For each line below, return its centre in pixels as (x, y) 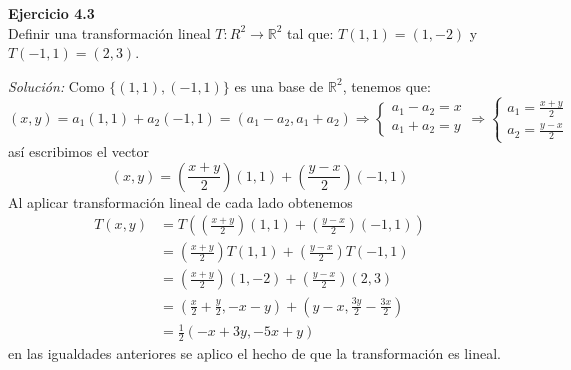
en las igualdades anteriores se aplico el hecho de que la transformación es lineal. (254, 352)
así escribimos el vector (79, 151)
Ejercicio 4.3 (51, 13)
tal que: (310, 32)
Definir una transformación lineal (109, 32)
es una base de (279, 85)
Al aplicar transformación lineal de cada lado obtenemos (180, 201)
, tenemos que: (386, 85)
